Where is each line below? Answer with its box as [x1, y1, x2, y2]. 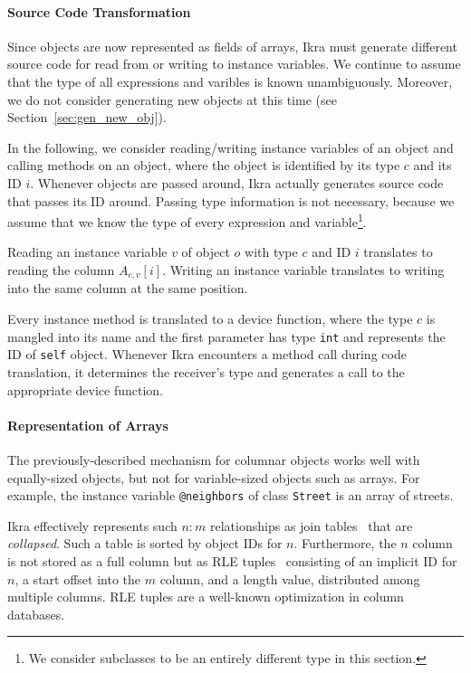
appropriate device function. [7, 380, 164, 399]
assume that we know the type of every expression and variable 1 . [7, 210, 367, 231]
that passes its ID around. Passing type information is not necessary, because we [7, 191, 455, 210]
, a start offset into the [14, 569, 141, 588]
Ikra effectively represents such [7, 516, 178, 535]
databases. [7, 604, 65, 623]
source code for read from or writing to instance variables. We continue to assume [7, 54, 461, 73]
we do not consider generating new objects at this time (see [7, 90, 337, 109]
